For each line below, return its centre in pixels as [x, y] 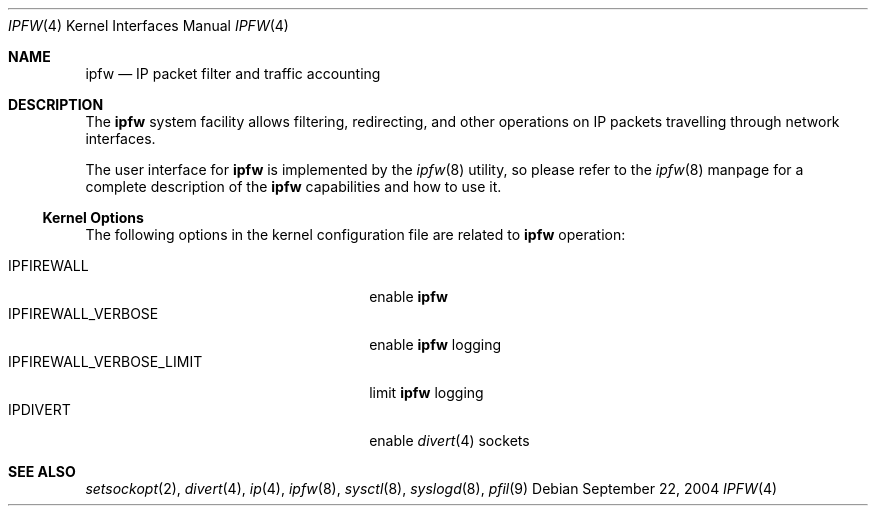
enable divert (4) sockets [449, 440]
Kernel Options [93, 217]
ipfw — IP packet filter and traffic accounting [233, 73]
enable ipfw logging [435, 344]
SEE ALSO [42, 471]
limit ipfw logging [426, 392]
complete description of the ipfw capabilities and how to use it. [293, 186]
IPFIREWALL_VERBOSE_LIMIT [105, 361]
